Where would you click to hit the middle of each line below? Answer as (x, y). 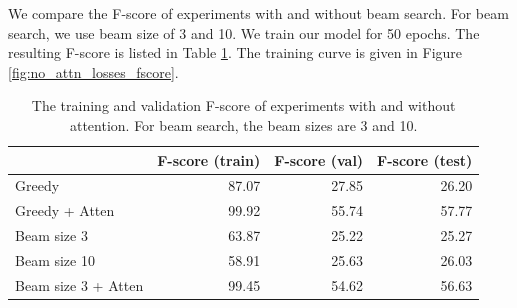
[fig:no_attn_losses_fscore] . (93, 71)
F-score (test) (425, 159)
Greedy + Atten (65, 210)
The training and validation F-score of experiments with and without (243, 105)
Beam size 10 (55, 259)
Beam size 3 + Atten (79, 284)
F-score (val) (319, 159)
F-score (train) (209, 159)
